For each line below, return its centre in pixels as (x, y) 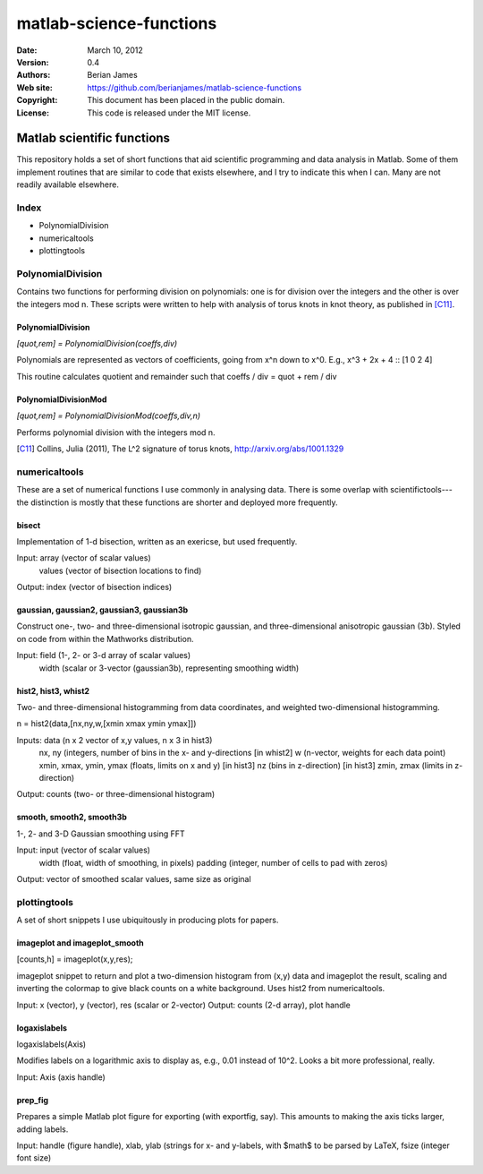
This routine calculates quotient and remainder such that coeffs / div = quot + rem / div (177, 376)
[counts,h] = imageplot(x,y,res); (75, 959)
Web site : (34, 87)
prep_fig (33, 1100)
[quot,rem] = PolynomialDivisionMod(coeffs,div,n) (109, 416)
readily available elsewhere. (68, 184)
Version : (33, 62)
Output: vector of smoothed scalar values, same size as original (134, 878)
